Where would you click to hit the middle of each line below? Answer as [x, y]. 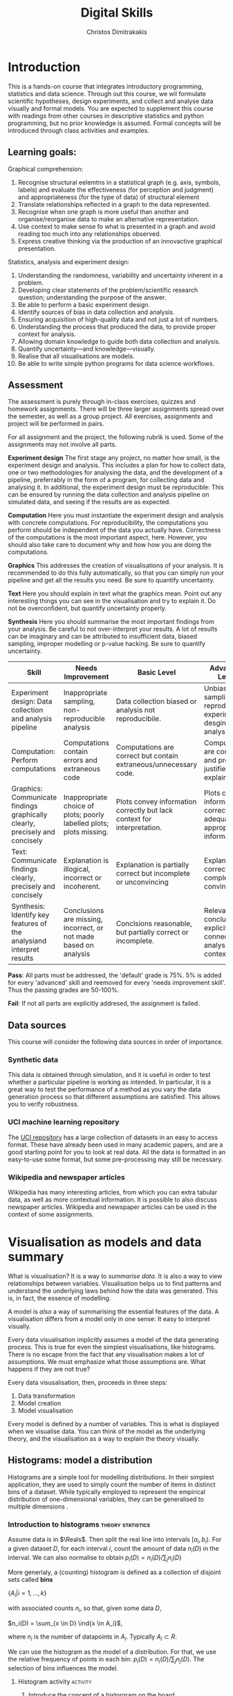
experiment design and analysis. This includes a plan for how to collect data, [117, 466]
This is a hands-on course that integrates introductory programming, [105, 86]
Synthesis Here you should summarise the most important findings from [111, 622]
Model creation [39, 1403]
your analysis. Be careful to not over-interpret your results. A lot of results [113, 629]
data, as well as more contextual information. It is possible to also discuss [112, 1200]
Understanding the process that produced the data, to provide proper [117, 326]
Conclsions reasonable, [154, 923]
